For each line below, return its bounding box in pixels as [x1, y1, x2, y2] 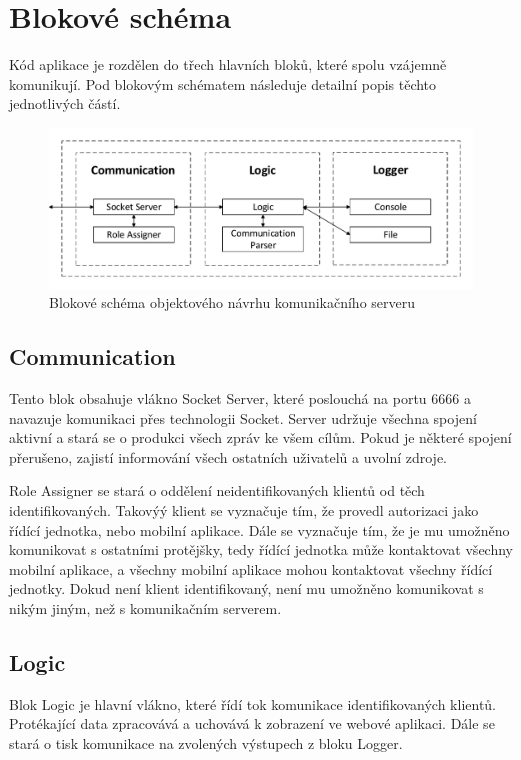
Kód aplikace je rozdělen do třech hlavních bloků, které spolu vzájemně [9, 54, 447, 75]
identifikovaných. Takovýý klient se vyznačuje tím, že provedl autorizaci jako [9, 499, 479, 520]
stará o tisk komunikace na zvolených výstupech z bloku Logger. [9, 732, 403, 753]
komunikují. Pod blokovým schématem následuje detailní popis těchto [9, 73, 437, 94]
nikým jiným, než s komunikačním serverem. [9, 597, 282, 618]
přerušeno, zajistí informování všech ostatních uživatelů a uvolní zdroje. [9, 446, 447, 467]
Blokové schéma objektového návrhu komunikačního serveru [49, 292, 416, 313]
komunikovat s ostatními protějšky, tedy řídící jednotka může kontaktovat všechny [9, 539, 513, 560]
